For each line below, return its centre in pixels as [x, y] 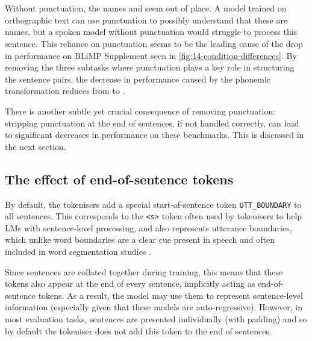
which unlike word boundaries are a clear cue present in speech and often [140, 239]
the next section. [36, 146]
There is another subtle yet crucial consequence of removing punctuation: [140, 111]
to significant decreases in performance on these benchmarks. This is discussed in [154, 135]
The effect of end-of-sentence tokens [119, 179]
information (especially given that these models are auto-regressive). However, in [154, 307]
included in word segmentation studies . [78, 252]
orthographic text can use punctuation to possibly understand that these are [146, 20]
